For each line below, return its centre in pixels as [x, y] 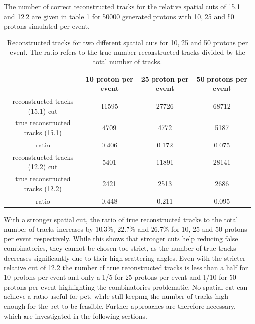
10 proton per [109, 78]
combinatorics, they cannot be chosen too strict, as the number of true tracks [120, 248]
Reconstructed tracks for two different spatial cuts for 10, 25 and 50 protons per [127, 42]
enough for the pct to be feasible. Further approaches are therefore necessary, [120, 306]
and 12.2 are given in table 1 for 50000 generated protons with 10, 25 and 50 [119, 16]
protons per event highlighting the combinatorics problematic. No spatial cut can [126, 286]
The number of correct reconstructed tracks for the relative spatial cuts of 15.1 [122, 6]
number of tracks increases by [49, 229]
